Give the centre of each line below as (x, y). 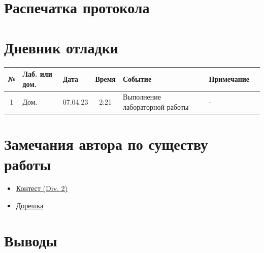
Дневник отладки (61, 47)
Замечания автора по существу (106, 144)
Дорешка (30, 205)
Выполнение (142, 97)
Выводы (31, 240)
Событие (137, 78)
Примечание (229, 78)
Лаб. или (37, 74)
